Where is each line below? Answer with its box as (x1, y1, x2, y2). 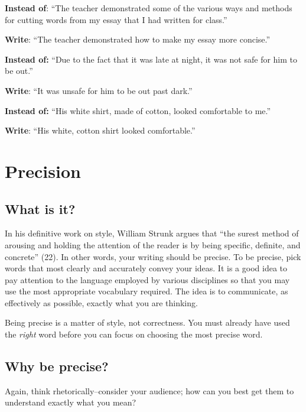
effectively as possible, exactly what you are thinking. (5, 296, 198, 309)
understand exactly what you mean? (5, 396, 136, 408)
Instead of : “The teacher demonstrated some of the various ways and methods (5, 2, 292, 14)
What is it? (5, 199, 76, 218)
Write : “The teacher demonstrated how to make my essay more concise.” (5, 33, 271, 46)
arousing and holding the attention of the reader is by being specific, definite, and (5, 238, 301, 251)
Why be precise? (5, 357, 109, 375)
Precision (5, 158, 81, 183)
